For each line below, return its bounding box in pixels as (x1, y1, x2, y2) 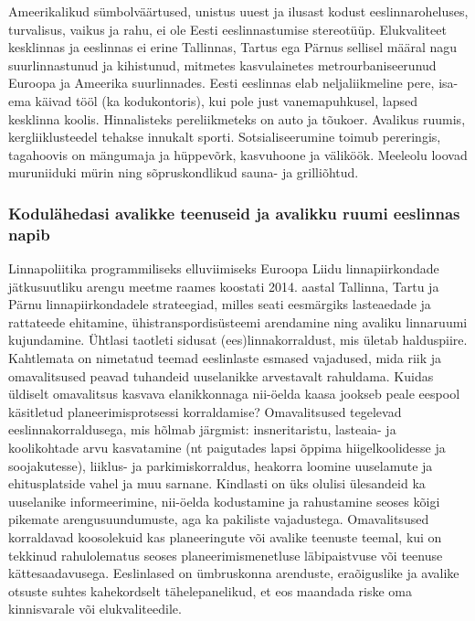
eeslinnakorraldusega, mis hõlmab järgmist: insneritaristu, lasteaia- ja (8, 420, 396, 439)
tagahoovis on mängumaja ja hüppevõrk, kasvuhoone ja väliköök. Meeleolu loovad (8, 145, 468, 164)
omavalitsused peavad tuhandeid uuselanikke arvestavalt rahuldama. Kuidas (8, 366, 434, 385)
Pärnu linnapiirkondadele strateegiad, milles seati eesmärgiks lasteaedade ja (8, 294, 431, 314)
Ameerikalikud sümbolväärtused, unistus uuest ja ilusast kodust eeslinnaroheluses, (8, 2, 469, 20)
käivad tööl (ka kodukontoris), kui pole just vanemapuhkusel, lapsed (35, 91, 417, 110)
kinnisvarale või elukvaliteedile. (8, 599, 182, 618)
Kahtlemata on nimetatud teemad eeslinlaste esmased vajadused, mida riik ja (8, 348, 442, 368)
